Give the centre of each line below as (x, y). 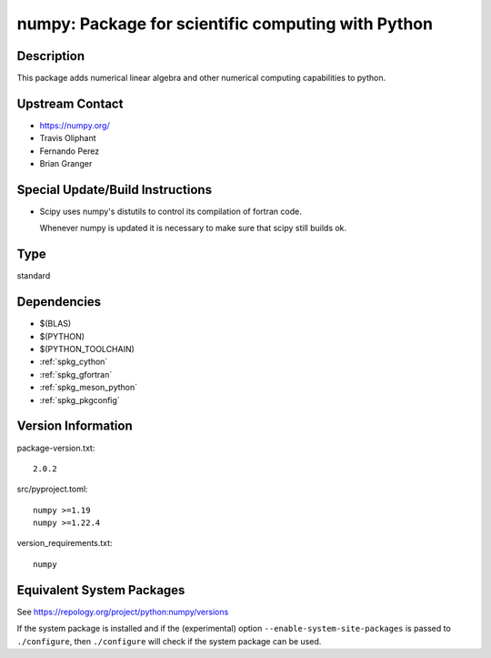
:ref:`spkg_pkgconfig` (80, 400)
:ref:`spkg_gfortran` (76, 374)
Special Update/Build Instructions (115, 190)
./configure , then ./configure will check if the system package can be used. (169, 641)
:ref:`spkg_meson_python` (89, 388)
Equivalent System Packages (101, 590)
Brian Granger (66, 164)
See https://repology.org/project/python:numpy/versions (123, 612)
